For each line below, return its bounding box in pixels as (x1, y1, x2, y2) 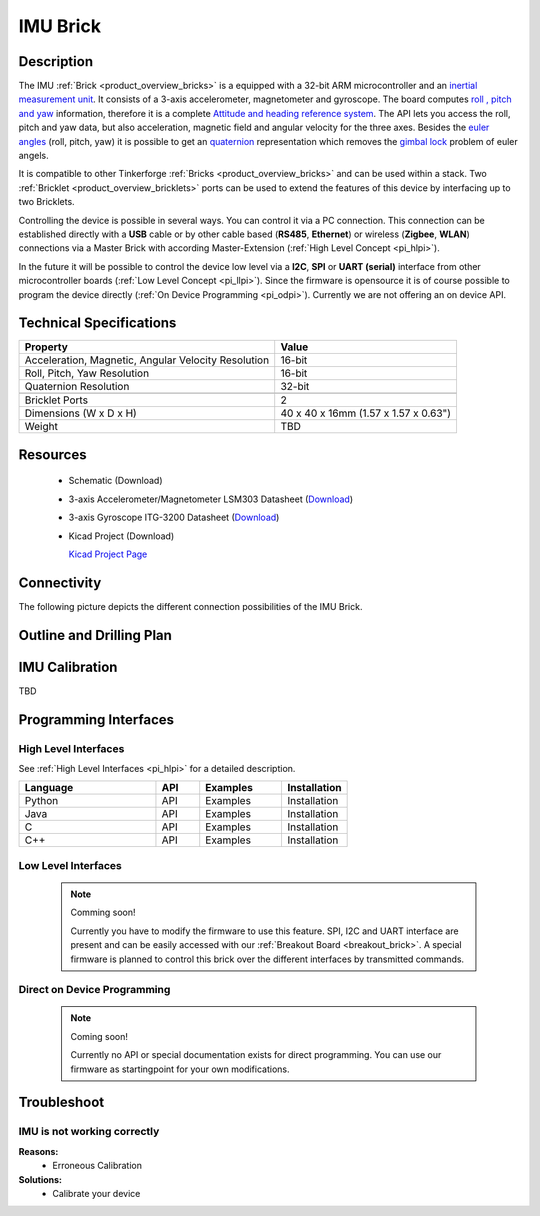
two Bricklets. (18, 196, 75, 208)
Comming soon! (70, 906, 136, 919)
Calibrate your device (52, 1187, 141, 1199)
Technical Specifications (18, 315, 177, 332)
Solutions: (18, 1173, 63, 1185)
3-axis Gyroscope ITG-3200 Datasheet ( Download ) (68, 511, 280, 524)
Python (24, 794, 59, 808)
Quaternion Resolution (24, 380, 130, 394)
